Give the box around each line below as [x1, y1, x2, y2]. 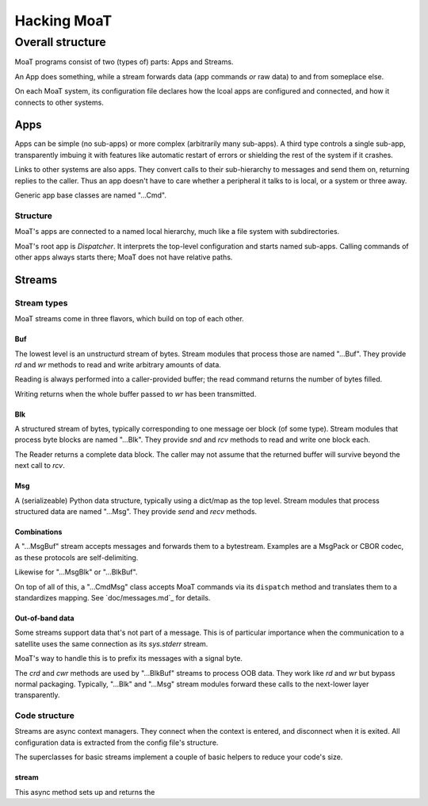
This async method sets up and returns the [14, 787, 155, 796]
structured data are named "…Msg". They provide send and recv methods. [14, 507, 258, 516]
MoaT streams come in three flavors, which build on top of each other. [14, 314, 245, 324]
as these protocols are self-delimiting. [14, 552, 139, 562]
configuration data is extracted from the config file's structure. [14, 738, 219, 747]
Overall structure [14, 35, 106, 49]
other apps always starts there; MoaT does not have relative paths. [14, 252, 233, 262]
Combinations [14, 528, 63, 537]
